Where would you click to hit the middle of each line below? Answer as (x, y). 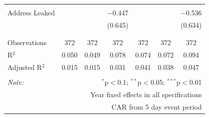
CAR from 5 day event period (157, 106)
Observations (27, 42)
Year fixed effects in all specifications (146, 94)
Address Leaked (31, 12)
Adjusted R (25, 67)
